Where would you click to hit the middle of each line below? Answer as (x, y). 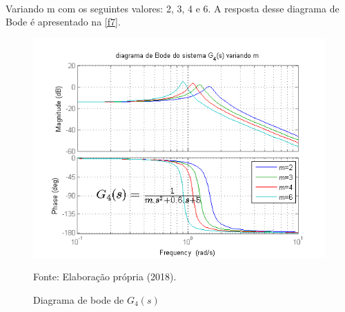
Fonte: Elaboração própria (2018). (105, 277)
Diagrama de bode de (79, 299)
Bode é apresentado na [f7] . (63, 22)
